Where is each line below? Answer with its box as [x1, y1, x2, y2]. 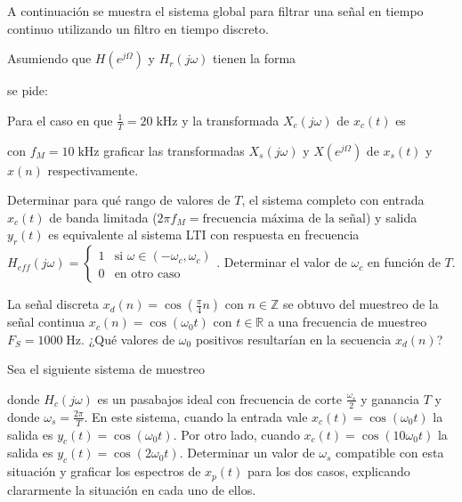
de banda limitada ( [49, 207, 158, 226]
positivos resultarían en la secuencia [195, 329, 392, 348]
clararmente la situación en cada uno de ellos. [7, 480, 256, 498]
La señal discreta [7, 295, 100, 313]
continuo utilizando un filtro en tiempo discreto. [7, 19, 269, 37]
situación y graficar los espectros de [7, 462, 201, 481]
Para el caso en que [7, 110, 113, 129]
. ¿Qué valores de [81, 329, 175, 348]
